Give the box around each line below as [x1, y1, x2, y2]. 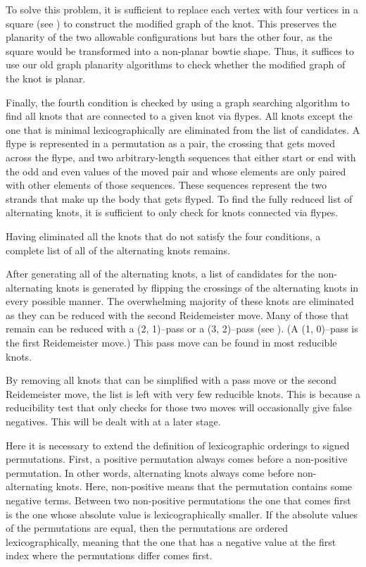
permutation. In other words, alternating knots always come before [6, 465, 294, 480]
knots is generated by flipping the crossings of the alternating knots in [56, 280, 359, 294]
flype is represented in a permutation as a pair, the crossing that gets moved [6, 136, 336, 151]
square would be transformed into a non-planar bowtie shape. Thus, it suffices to [6, 43, 354, 58]
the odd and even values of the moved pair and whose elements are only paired [6, 163, 346, 178]
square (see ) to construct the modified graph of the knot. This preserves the [6, 15, 336, 30]
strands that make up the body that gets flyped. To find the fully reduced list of [6, 191, 353, 206]
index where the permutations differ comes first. [6, 548, 213, 563]
